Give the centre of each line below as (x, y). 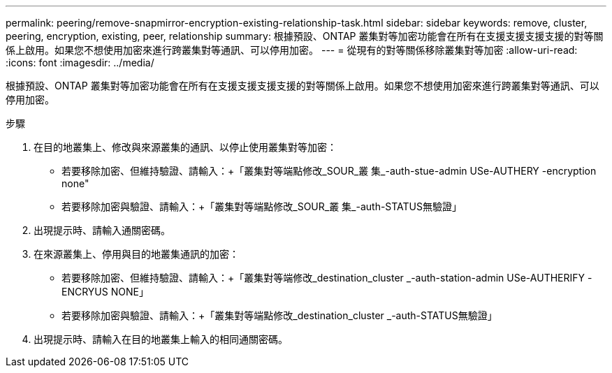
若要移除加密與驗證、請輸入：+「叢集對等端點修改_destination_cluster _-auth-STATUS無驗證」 (279, 315)
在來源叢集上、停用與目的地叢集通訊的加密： (136, 254)
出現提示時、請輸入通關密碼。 (102, 230)
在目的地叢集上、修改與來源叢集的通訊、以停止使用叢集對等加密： (185, 147)
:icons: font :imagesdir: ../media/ (80, 63)
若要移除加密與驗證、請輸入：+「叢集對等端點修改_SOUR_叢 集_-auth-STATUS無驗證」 (262, 206)
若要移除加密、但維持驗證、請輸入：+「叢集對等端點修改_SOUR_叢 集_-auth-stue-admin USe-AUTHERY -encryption (329, 171)
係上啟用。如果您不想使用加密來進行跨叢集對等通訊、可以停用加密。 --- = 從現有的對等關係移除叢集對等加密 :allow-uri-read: (292, 50)
